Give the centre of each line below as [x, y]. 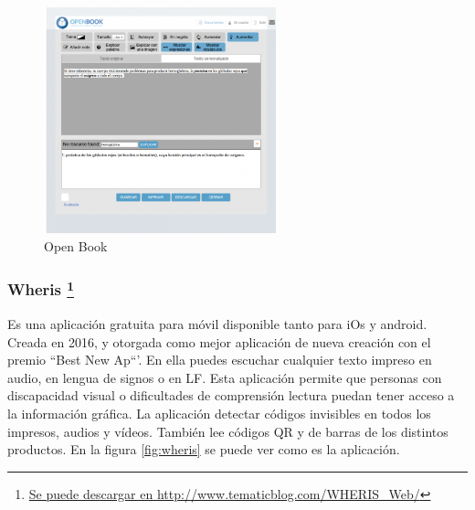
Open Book [76, 245]
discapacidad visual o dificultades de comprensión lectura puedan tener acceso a [231, 395]
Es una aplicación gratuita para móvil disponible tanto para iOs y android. [217, 324]
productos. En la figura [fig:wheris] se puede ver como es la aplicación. [204, 449]
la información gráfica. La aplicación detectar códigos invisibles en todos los [219, 414]
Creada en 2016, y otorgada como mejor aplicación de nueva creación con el [219, 341]
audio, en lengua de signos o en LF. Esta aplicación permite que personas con [225, 377]
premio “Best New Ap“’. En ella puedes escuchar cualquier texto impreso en [220, 360]
